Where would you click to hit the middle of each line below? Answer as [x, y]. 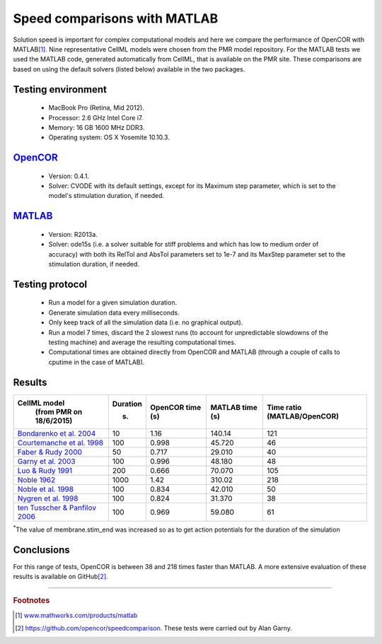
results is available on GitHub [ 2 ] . [61, 577]
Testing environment [60, 89]
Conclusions [41, 550]
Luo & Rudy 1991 [45, 470]
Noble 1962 [36, 479]
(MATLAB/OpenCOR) [303, 416]
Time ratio [284, 407]
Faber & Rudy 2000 [50, 452]
